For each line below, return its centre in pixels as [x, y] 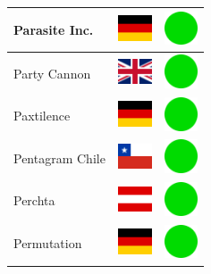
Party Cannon [52, 73]
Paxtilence [42, 116]
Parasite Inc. [54, 29]
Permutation [48, 243]
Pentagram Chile [59, 158]
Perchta [34, 200]
